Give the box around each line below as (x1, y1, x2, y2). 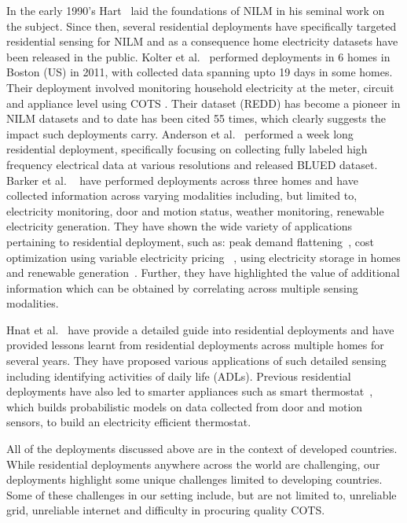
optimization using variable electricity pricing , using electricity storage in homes (6, 249, 401, 265)
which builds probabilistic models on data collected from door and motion (6, 398, 363, 414)
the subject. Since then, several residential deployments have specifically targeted (6, 17, 397, 34)
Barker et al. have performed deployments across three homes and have (6, 171, 358, 188)
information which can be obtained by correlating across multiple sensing (6, 279, 358, 296)
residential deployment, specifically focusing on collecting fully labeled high (6, 141, 368, 157)
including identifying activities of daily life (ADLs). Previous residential (6, 367, 351, 384)
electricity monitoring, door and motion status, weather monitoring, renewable (6, 202, 384, 219)
